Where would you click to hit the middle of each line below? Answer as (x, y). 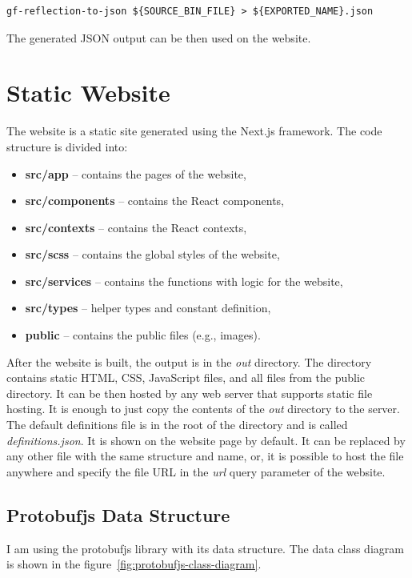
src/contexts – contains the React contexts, (136, 227)
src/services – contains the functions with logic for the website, (184, 281)
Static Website (88, 92)
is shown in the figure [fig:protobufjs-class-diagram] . (134, 564)
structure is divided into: (67, 146)
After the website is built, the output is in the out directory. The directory (189, 361)
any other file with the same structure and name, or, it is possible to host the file (205, 456)
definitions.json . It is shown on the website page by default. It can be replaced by (206, 440)
